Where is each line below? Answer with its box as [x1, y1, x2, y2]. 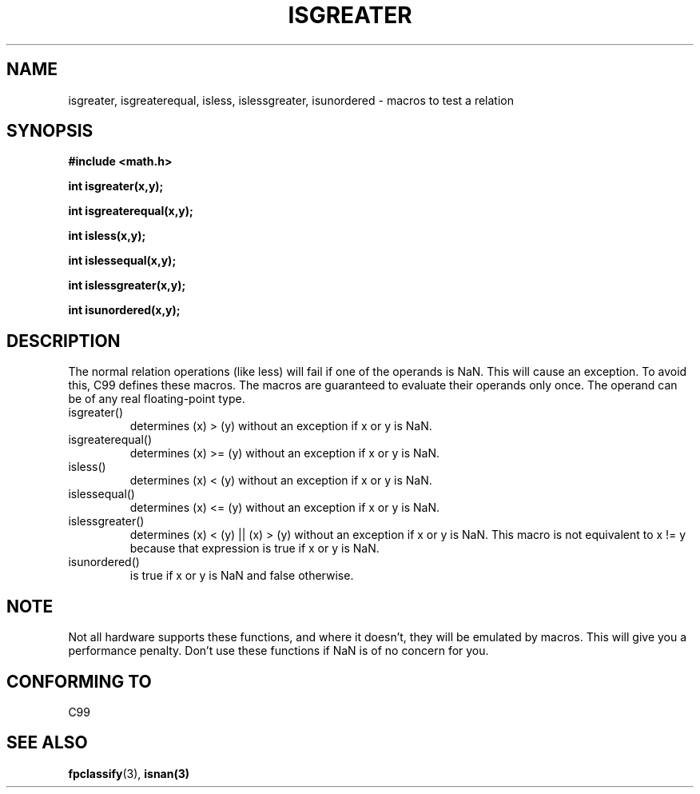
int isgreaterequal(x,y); [68, 204, 193, 218]
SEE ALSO [6, 732, 88, 753]
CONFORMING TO [6, 671, 152, 692]
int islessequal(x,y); [68, 253, 177, 268]
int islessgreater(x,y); [68, 278, 186, 293]
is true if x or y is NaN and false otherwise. [129, 569, 354, 583]
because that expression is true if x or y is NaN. [129, 541, 380, 556]
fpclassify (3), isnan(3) [68, 766, 190, 780]
